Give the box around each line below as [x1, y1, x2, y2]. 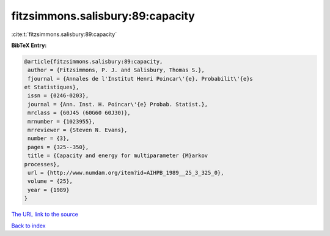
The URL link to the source [11, 211, 79, 218]
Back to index [11, 222, 46, 229]
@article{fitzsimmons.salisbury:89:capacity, [24, 58, 163, 65]
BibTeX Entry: [11, 42, 47, 49]
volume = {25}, [28, 178, 73, 185]
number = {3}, [28, 135, 70, 142]
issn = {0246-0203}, [28, 92, 89, 99]
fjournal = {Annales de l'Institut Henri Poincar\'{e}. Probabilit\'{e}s [28, 75, 254, 82]
